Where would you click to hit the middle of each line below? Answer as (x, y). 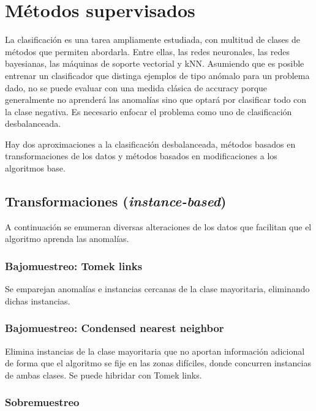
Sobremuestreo (42, 402)
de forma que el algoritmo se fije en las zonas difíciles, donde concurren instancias (158, 363)
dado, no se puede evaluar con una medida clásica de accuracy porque (136, 87)
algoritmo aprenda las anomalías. (67, 239)
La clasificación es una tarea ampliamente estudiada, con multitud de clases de (153, 40)
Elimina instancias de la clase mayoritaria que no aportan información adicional (155, 351)
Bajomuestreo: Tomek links (74, 266)
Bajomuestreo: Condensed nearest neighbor (115, 328)
